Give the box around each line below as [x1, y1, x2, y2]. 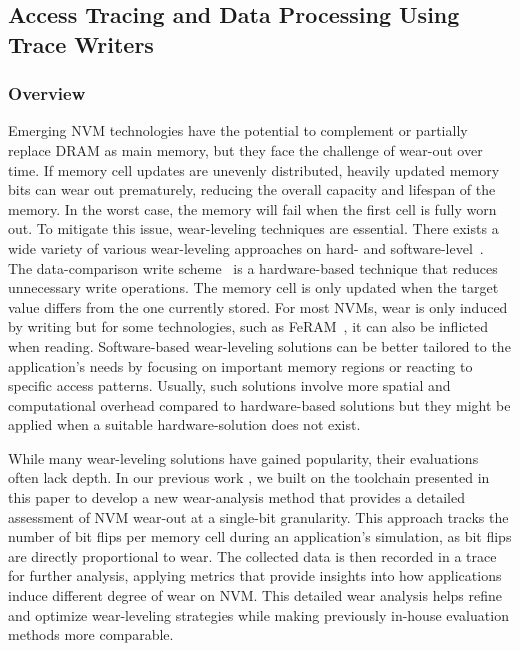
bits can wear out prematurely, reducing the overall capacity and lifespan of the [8, 179, 496, 200]
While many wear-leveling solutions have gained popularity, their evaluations [8, 447, 479, 468]
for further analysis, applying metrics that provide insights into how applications [8, 565, 502, 586]
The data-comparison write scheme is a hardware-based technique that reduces [8, 257, 498, 278]
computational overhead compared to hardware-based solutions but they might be [8, 394, 511, 415]
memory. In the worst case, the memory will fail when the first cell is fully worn [8, 198, 497, 219]
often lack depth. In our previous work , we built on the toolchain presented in [8, 467, 490, 488]
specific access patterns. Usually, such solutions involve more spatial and [8, 375, 451, 396]
